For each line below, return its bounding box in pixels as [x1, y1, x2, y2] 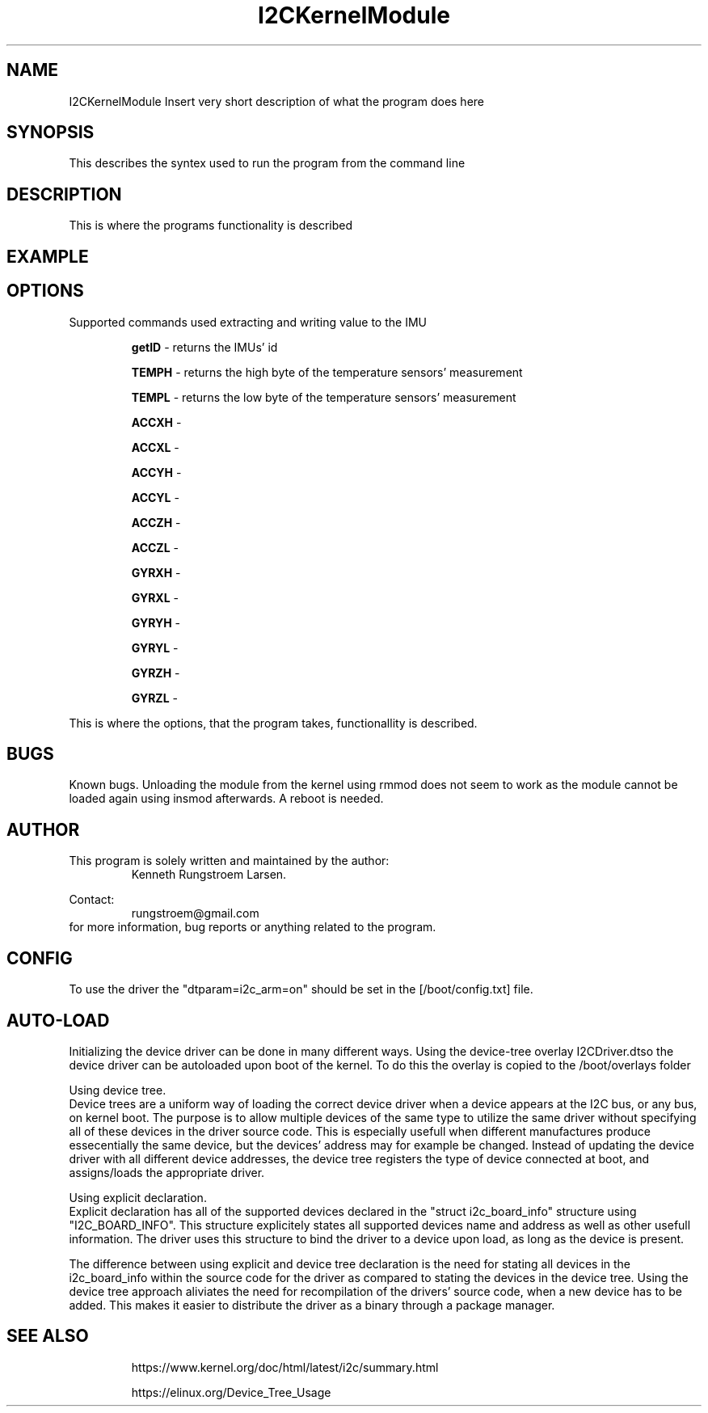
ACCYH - [131, 465, 182, 479]
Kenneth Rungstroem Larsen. [131, 867, 287, 882]
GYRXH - [131, 565, 181, 580]
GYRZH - [131, 665, 180, 680]
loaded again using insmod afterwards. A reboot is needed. [69, 791, 384, 806]
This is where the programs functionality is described [69, 218, 353, 233]
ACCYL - [131, 490, 179, 504]
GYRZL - [131, 690, 178, 705]
